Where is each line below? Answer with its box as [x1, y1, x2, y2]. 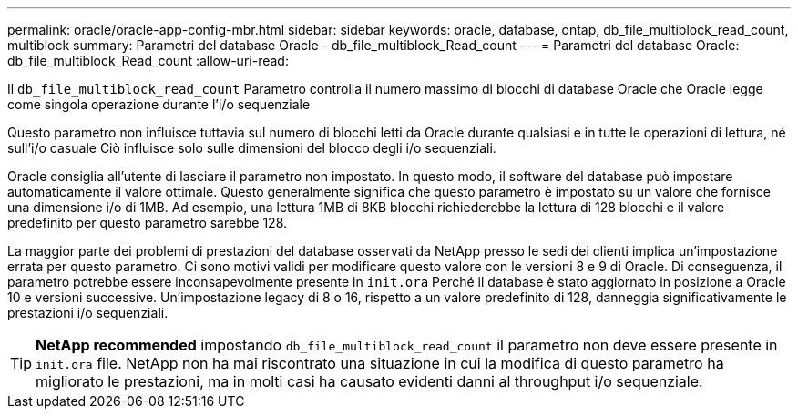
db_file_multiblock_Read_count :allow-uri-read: [7, 53, 289, 68]
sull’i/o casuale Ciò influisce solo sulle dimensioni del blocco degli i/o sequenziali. [7, 140, 496, 156]
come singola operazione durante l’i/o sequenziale [7, 96, 311, 112]
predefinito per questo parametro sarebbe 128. [7, 215, 288, 230]
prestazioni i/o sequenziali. [7, 305, 169, 320]
